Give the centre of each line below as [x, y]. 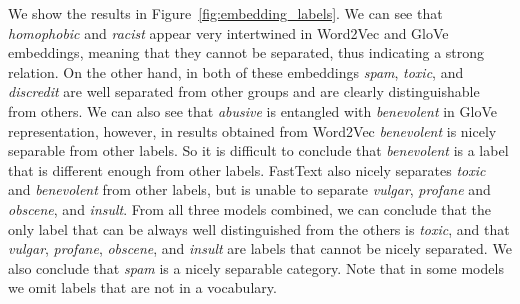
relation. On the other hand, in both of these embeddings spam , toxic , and [236, 71]
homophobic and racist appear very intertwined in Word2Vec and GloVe [228, 32]
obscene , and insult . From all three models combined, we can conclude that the [250, 208]
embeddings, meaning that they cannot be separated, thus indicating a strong [246, 52]
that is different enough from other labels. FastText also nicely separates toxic [247, 169]
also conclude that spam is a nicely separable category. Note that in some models [256, 267]
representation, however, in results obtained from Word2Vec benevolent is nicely [252, 130]
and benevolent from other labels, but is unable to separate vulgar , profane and [249, 189]
